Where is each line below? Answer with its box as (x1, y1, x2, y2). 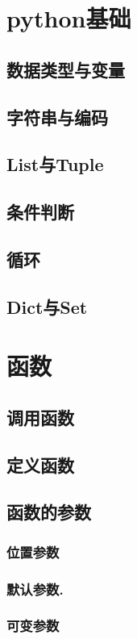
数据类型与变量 (6, 56, 125, 81)
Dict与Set (6, 294, 88, 319)
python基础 (6, 2, 131, 35)
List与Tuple (6, 152, 104, 177)
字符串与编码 (6, 104, 108, 129)
